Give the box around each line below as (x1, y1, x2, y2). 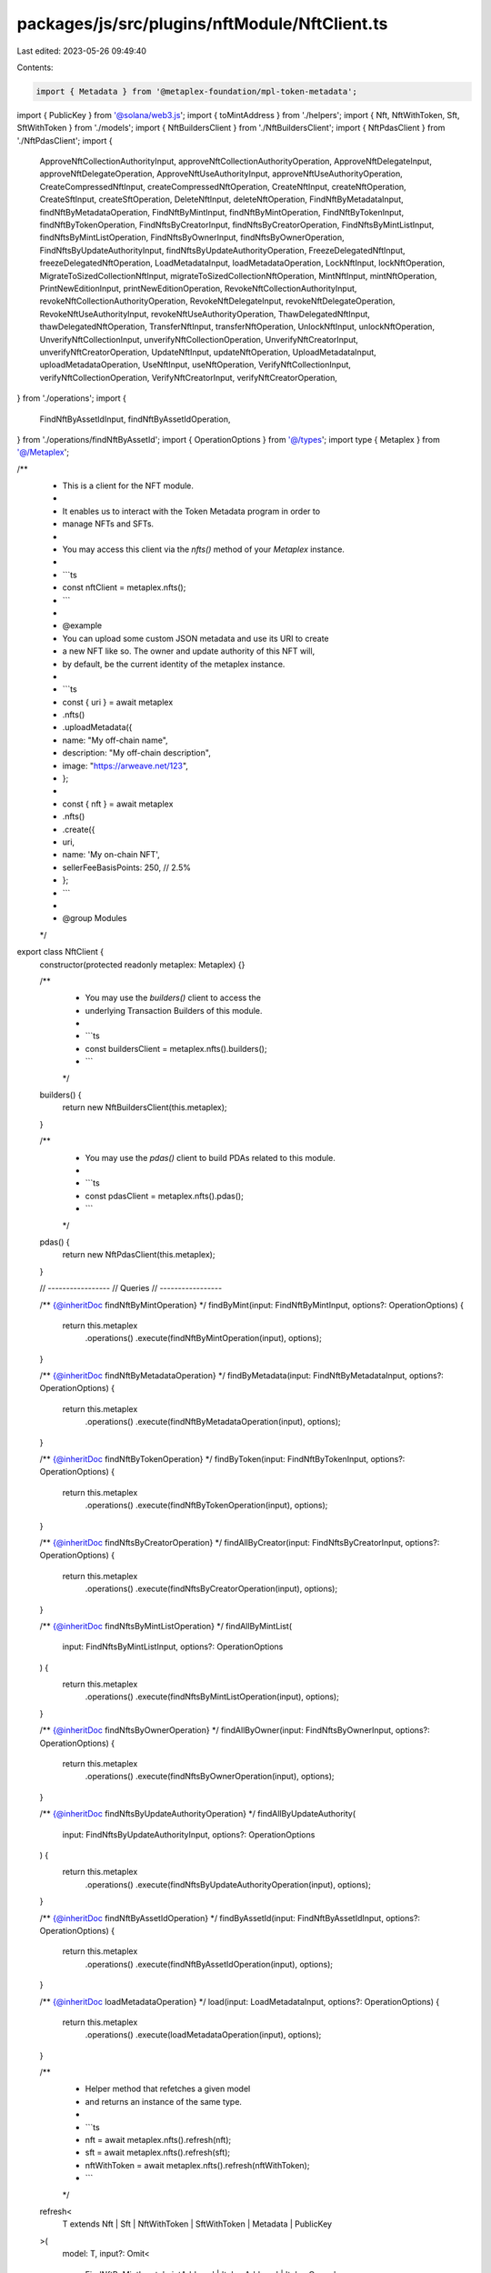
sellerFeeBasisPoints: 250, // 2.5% (62, 862, 191, 873)
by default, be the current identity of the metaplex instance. (62, 658, 286, 669)
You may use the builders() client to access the (85, 992, 261, 1004)
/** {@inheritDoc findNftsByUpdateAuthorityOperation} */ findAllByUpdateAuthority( (39, 1808, 356, 1819)
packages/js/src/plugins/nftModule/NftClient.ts (16, 14, 388, 34)
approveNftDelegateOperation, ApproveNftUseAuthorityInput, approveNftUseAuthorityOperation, (39, 168, 404, 179)
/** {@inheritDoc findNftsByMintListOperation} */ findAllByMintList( (39, 1620, 293, 1631)
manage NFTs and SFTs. (62, 518, 155, 529)
